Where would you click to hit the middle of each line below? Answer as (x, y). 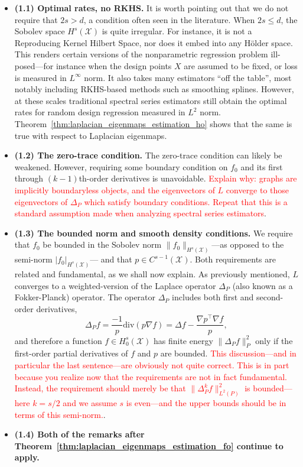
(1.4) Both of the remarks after (79, 434)
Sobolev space (40, 31)
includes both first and (213, 297)
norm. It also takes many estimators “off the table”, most (188, 77)
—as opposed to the (248, 244)
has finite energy (183, 340)
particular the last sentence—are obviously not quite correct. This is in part (152, 364)
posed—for (34, 65)
